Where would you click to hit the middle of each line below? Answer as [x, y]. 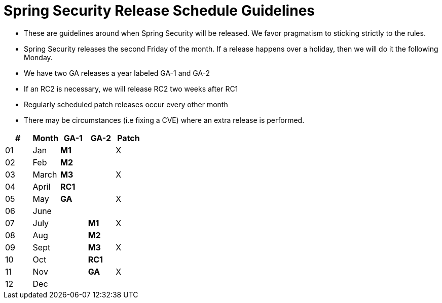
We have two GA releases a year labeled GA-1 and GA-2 [117, 73]
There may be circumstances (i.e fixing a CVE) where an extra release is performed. [164, 120]
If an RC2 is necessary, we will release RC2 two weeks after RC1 [131, 89]
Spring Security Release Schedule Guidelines [159, 11]
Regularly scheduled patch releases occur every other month [126, 104]
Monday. [38, 57]
